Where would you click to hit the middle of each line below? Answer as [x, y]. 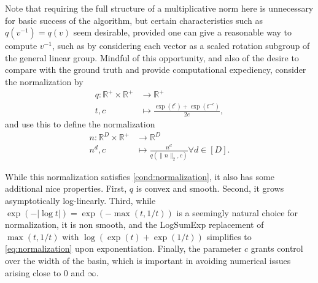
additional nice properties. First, [66, 188]
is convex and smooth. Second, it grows [210, 188]
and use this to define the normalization [80, 124]
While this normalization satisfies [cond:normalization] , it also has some [140, 176]
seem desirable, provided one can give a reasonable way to [183, 32]
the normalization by [44, 81]
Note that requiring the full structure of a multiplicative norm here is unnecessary [159, 8]
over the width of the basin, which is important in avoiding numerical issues [148, 260]
